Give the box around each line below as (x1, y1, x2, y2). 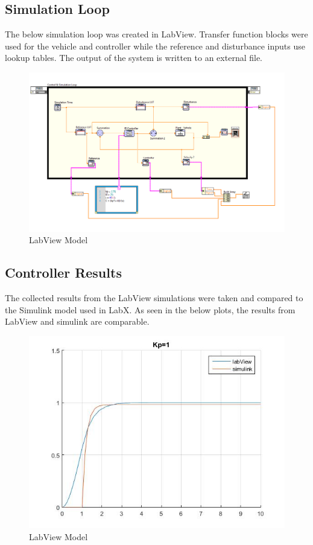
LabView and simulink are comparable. (5, 315, 150, 328)
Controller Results (5, 263, 122, 282)
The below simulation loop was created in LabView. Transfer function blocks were (5, 28, 308, 40)
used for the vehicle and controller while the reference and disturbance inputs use (5, 39, 305, 52)
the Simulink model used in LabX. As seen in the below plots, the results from (5, 303, 296, 316)
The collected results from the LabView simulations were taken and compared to (5, 292, 303, 304)
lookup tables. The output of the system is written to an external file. (5, 51, 262, 64)
